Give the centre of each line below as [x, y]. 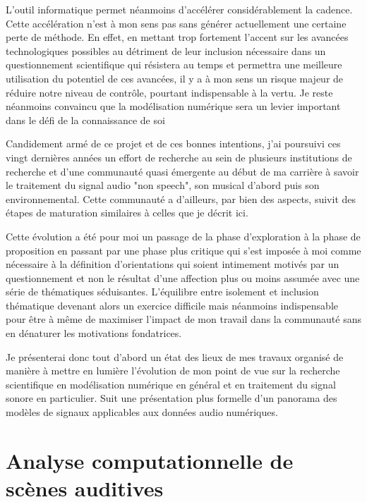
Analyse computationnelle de [150, 460]
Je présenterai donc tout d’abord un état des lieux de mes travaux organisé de [175, 356]
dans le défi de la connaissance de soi [85, 120]
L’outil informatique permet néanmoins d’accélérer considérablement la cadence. [179, 9]
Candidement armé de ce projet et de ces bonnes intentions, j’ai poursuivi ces [173, 143]
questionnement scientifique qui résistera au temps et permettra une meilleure [174, 65]
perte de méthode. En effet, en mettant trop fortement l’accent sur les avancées [177, 37]
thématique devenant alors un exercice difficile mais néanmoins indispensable [172, 305]
